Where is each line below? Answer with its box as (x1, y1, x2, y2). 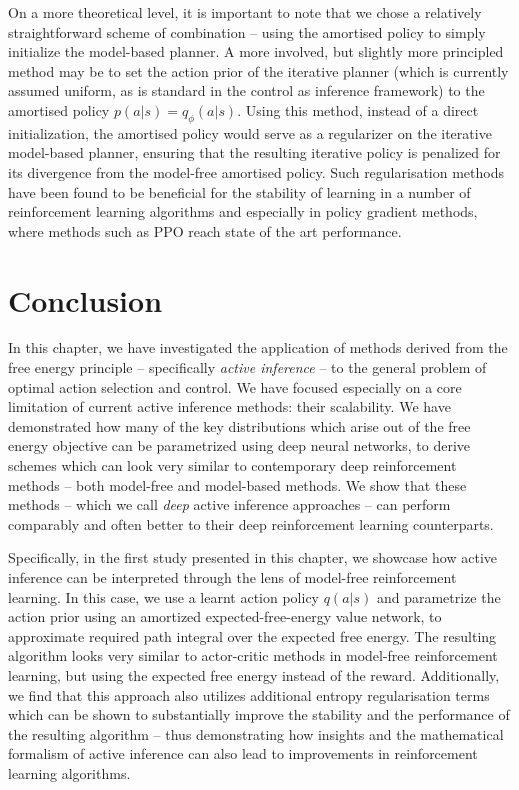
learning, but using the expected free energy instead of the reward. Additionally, (8, 664, 500, 685)
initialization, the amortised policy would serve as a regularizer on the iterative (8, 122, 492, 143)
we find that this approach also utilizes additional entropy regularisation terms (8, 684, 490, 705)
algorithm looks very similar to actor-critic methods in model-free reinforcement (8, 645, 498, 666)
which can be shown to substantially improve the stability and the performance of (8, 704, 510, 725)
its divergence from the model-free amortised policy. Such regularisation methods (8, 161, 504, 182)
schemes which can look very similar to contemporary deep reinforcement (8, 455, 457, 476)
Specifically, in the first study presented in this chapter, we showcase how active (8, 547, 497, 568)
